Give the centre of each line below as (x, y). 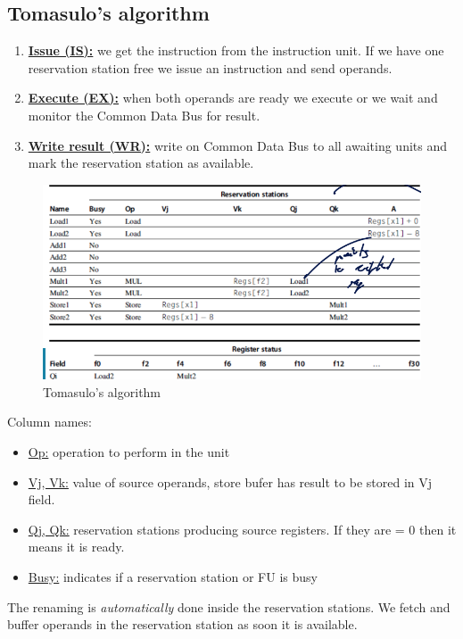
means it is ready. (76, 547)
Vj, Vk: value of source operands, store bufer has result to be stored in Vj (230, 481)
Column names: (50, 422)
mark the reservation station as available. (141, 163)
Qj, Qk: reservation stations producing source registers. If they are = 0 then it (242, 529)
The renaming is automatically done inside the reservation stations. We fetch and (229, 606)
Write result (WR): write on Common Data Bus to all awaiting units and (237, 145)
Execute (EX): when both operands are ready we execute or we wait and (233, 98)
